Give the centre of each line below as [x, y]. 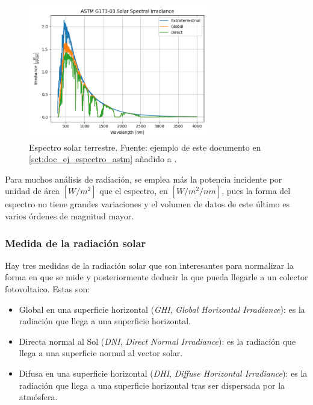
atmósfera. [38, 397]
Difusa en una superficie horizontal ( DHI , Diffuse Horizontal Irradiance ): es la [163, 373]
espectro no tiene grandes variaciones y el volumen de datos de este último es [147, 204]
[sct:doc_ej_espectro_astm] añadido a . [103, 159]
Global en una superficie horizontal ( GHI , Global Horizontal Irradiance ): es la [162, 309]
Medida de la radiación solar [76, 243]
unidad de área [33, 191]
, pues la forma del [256, 191]
